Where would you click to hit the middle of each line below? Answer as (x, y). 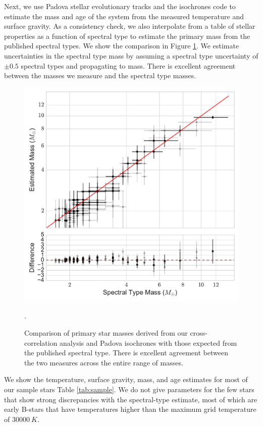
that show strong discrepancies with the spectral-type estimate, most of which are (131, 399)
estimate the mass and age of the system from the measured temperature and (124, 16)
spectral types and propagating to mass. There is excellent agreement (128, 65)
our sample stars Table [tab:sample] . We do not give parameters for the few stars (129, 389)
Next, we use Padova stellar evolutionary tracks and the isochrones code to (120, 6)
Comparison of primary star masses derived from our (106, 332)
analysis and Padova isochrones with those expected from (148, 342)
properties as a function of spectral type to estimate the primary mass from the (127, 36)
